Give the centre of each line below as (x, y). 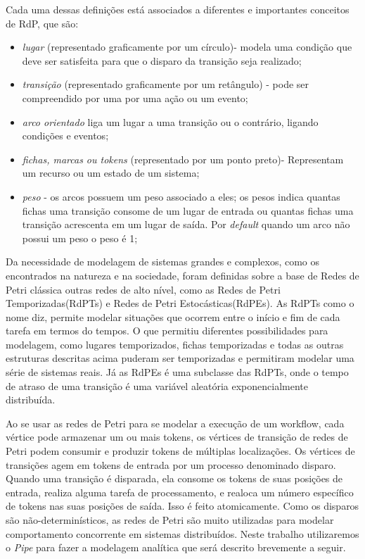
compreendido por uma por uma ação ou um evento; (135, 98)
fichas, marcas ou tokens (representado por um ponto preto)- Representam (183, 159)
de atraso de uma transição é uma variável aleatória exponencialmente (157, 385)
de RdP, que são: (42, 23)
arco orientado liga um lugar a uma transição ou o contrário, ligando (170, 121)
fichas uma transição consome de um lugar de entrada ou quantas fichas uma (188, 210)
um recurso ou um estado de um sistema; (111, 173)
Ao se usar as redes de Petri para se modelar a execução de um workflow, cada (175, 423)
